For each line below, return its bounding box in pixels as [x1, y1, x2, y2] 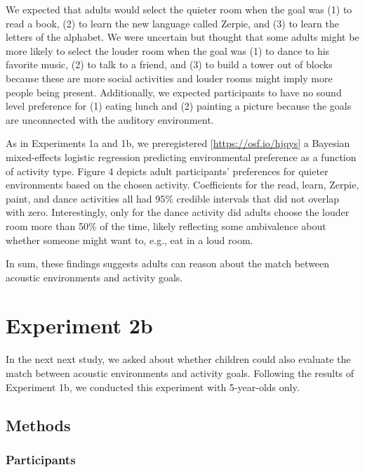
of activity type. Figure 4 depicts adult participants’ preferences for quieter [6, 163, 328, 178]
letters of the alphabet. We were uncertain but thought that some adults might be [6, 30, 359, 44]
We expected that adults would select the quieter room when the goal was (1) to [6, 2, 352, 16]
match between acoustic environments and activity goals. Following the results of [6, 366, 354, 380]
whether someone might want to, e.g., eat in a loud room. [6, 232, 253, 247]
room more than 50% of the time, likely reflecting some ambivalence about [6, 218, 326, 233]
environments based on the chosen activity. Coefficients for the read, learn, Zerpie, [6, 177, 359, 192]
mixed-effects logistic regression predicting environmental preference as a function [6, 149, 357, 164]
